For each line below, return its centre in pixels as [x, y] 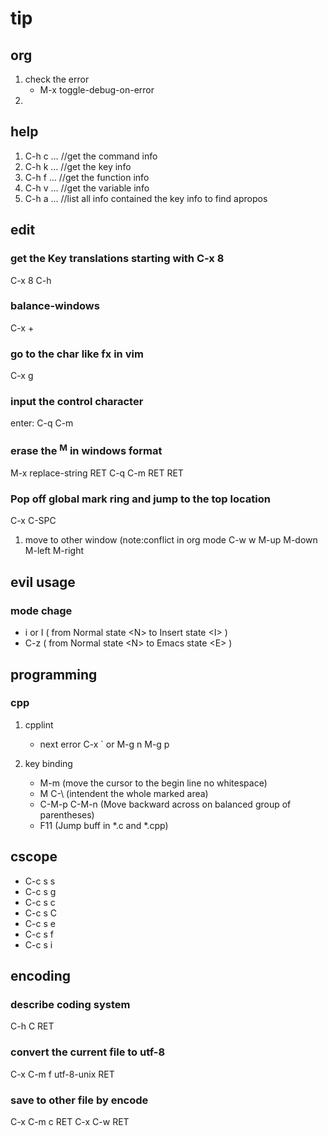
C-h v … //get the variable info [87, 188]
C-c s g [40, 891]
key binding [48, 763]
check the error [57, 79]
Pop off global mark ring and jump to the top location [140, 499]
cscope [34, 857]
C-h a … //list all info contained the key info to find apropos [146, 198]
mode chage [41, 610]
